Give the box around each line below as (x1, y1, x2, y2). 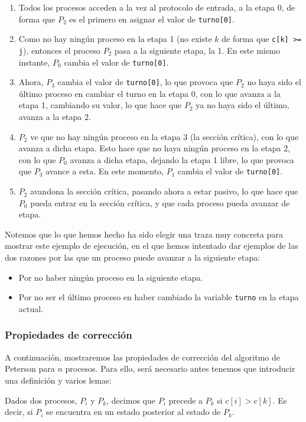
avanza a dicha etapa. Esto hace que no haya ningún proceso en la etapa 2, (18, 142, 291, 154)
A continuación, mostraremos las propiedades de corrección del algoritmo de (5, 350, 281, 363)
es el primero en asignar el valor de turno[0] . (69, 12, 235, 25)
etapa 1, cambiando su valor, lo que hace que (18, 99, 182, 111)
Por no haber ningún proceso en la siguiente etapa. (18, 271, 203, 283)
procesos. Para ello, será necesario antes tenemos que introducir (65, 362, 295, 375)
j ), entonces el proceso (18, 44, 100, 56)
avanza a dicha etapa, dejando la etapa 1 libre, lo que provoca (70, 153, 294, 165)
